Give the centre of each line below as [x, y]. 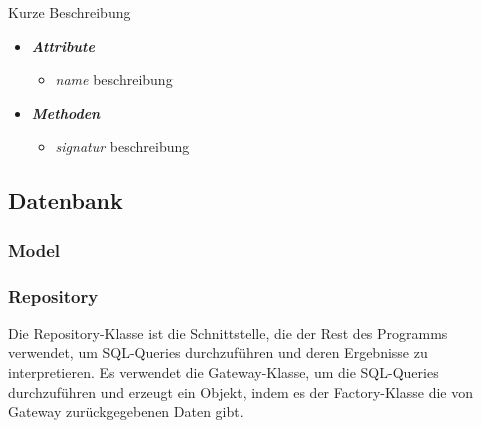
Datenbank [65, 200]
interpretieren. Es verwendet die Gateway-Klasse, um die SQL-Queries [223, 372]
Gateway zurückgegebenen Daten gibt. [126, 411]
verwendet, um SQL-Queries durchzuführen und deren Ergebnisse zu [218, 352]
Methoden [66, 112]
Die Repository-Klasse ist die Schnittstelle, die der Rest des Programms [228, 332]
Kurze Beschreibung [69, 12]
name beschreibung [114, 79]
